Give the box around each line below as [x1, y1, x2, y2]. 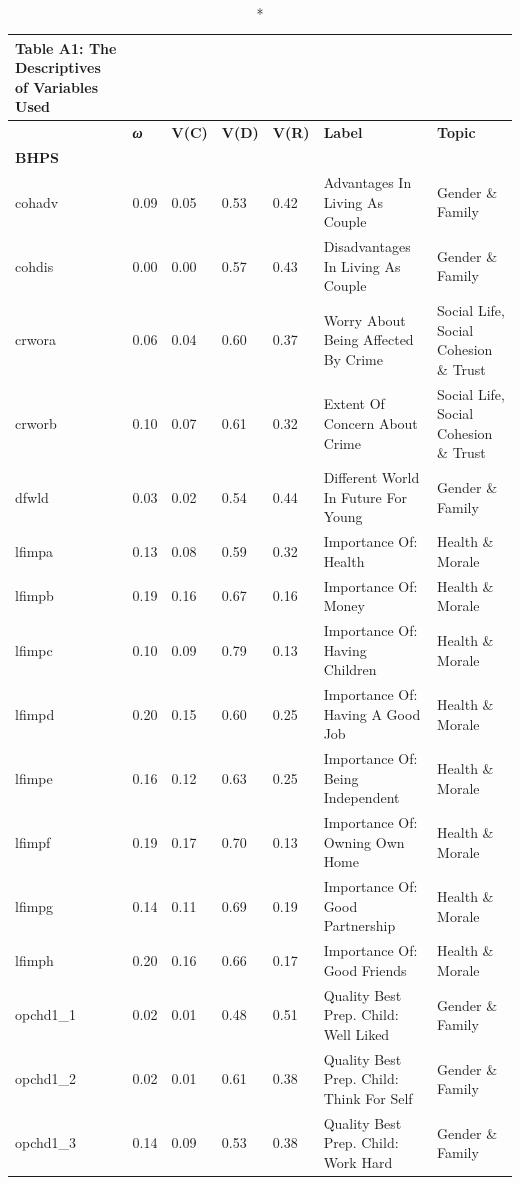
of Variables [15, 76, 99, 97]
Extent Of [323, 393, 385, 414]
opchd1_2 [15, 1068, 77, 1089]
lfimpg [15, 895, 54, 916]
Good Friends [323, 959, 407, 980]
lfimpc [15, 639, 53, 660]
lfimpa [15, 541, 54, 562]
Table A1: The [15, 37, 117, 58]
